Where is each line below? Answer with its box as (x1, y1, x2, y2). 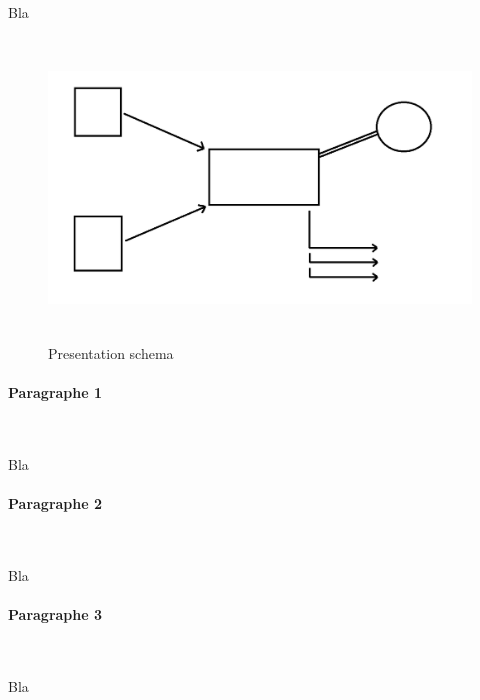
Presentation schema (48, 342, 174, 363)
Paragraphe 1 (8, 381, 103, 402)
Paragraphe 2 (8, 492, 103, 513)
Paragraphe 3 (8, 603, 103, 624)
